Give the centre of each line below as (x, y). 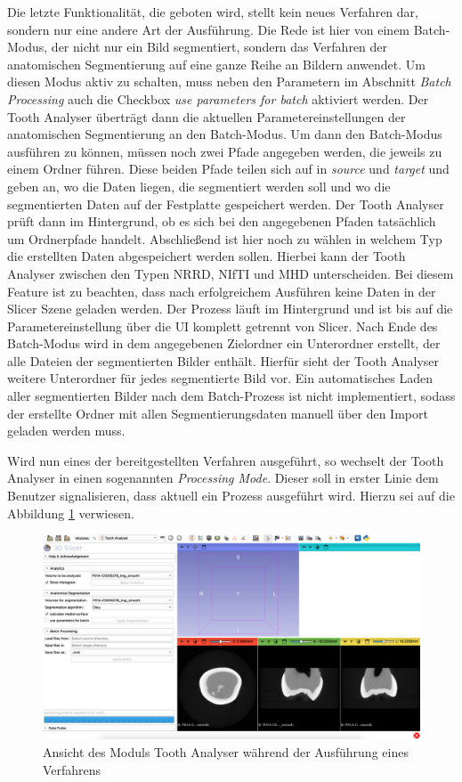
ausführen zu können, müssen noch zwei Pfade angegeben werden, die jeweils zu (225, 151)
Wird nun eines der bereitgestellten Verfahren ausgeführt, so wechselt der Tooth (226, 460)
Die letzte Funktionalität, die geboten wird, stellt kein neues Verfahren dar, (213, 12)
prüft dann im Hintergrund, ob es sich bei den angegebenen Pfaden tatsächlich (222, 221)
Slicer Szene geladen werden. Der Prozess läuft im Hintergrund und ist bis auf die (230, 309)
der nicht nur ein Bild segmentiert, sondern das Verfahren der (219, 47)
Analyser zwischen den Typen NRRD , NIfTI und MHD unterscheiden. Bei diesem (231, 273)
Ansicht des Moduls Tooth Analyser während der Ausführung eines (226, 752)
